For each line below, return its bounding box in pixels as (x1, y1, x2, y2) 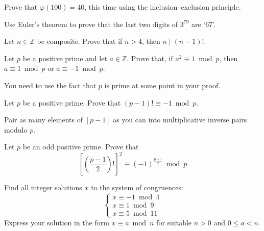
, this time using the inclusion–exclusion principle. (84, 2, 241, 12)
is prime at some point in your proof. (104, 80, 221, 90)
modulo (4, 124, 28, 135)
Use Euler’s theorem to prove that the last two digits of (4, 18, 178, 29)
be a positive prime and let (22, 53, 107, 63)
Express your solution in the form (4, 217, 109, 227)
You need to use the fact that (4, 80, 97, 90)
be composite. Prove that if (37, 36, 123, 46)
